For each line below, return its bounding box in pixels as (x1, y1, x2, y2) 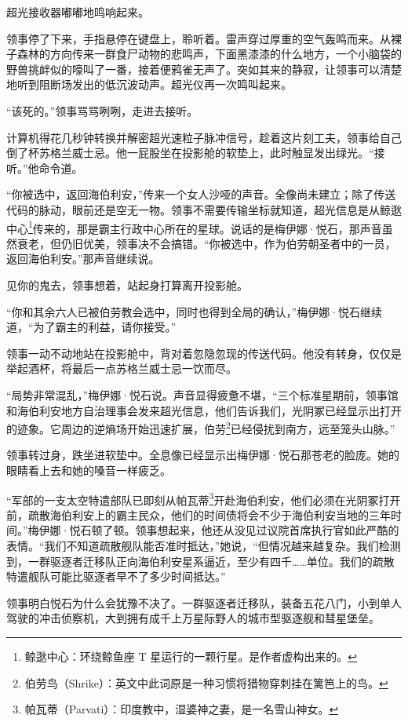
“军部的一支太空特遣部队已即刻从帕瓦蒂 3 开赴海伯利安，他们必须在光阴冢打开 (6, 489, 401, 508)
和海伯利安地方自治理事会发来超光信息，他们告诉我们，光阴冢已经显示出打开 (6, 402, 402, 418)
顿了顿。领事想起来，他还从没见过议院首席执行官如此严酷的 (91, 522, 399, 538)
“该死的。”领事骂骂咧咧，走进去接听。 (6, 102, 199, 119)
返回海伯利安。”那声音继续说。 (6, 250, 160, 267)
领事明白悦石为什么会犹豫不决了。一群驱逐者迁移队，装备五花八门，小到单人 (6, 594, 402, 611)
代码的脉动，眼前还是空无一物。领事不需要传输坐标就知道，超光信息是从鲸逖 (6, 201, 402, 217)
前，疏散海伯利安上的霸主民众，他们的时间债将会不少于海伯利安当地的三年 (6, 506, 391, 523)
